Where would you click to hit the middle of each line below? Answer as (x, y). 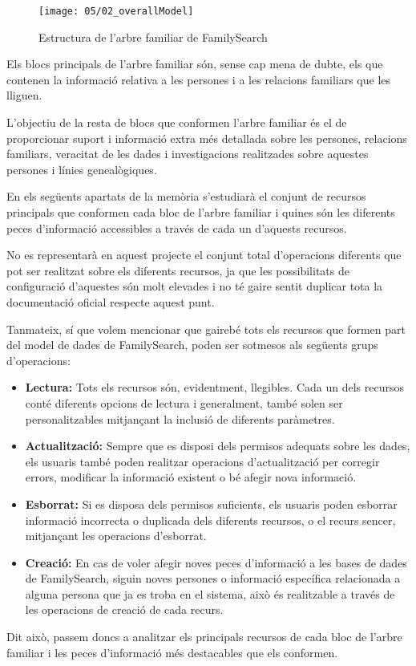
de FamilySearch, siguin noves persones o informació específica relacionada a (213, 578)
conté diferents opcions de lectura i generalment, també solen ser (184, 402)
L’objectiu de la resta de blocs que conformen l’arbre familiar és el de (177, 122)
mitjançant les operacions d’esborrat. (116, 536)
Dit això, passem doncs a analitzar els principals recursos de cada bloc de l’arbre (204, 637)
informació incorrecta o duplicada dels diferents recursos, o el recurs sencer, (210, 520)
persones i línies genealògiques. (82, 169)
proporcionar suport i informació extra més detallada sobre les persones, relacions (207, 138)
